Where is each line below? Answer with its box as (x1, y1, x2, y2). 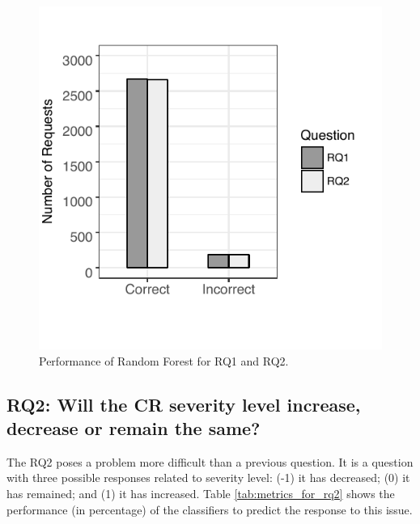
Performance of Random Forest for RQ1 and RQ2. (39, 352, 289, 369)
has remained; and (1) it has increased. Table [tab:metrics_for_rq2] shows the (6, 484, 395, 501)
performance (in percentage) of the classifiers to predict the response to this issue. (6, 501, 413, 518)
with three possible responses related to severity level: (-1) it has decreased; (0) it (6, 469, 410, 486)
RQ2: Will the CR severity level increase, (6, 391, 361, 416)
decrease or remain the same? (6, 415, 261, 440)
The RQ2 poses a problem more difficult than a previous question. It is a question (6, 453, 414, 470)
